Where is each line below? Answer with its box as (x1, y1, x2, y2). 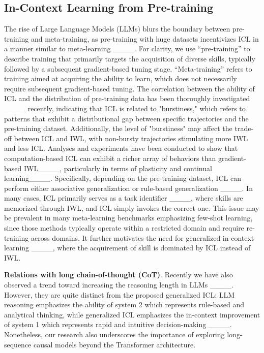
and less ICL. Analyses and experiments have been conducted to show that (4, 143, 238, 153)
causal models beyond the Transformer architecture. (34, 339, 196, 349)
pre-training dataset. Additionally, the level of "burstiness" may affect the (4, 123, 232, 134)
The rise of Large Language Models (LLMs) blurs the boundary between (4, 23, 230, 34)
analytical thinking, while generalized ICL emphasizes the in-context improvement (4, 309, 260, 319)
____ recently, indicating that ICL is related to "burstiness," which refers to (4, 103, 246, 113)
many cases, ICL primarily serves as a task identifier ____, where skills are (4, 192, 243, 203)
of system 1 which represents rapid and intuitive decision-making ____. (4, 319, 232, 330)
